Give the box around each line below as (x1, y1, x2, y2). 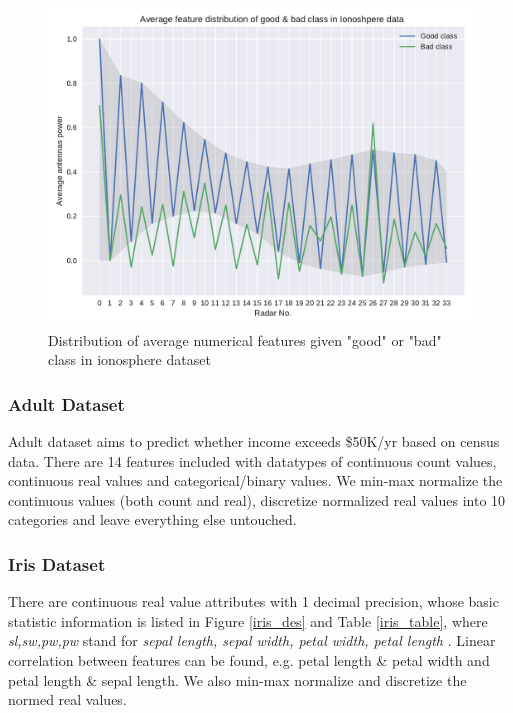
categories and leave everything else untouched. (8, 509, 297, 530)
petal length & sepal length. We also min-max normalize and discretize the (8, 669, 467, 690)
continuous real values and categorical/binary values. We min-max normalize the (8, 470, 503, 491)
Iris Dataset (8, 551, 106, 576)
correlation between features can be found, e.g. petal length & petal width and (8, 649, 490, 670)
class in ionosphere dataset (48, 349, 211, 370)
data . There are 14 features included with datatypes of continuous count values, (8, 450, 497, 471)
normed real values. (8, 689, 127, 710)
